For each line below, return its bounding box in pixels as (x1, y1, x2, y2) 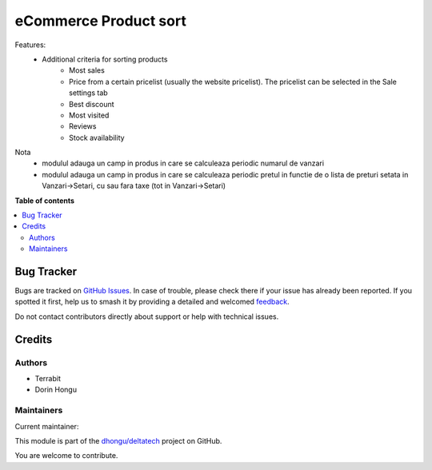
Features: (14, 40, 46, 50)
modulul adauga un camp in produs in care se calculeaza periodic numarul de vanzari (42, 158, 324, 168)
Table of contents (14, 196, 75, 205)
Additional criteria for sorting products (42, 54, 168, 64)
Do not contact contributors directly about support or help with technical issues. (14, 312, 279, 321)
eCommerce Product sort (14, 12, 187, 30)
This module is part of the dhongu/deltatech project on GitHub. (14, 436, 222, 445)
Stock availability (69, 133, 125, 142)
